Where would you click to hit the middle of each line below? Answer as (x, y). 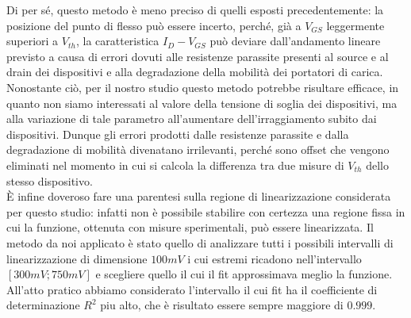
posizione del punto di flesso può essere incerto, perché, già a (154, 25)
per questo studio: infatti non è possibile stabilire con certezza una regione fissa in (206, 211)
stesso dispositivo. (50, 180)
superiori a (33, 41)
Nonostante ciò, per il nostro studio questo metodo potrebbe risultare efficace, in (203, 87)
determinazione (43, 305)
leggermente (355, 25)
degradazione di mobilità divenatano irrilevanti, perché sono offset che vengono (198, 149)
